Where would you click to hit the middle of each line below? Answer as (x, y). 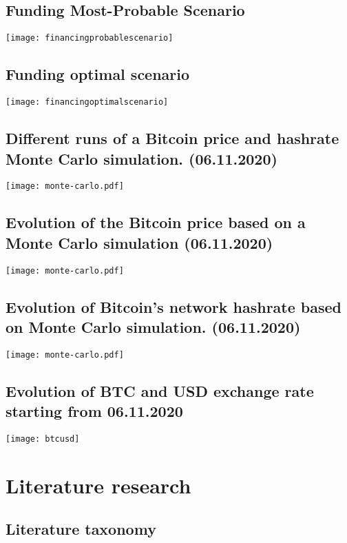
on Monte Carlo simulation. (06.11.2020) (153, 327)
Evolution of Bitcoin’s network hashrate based (173, 306)
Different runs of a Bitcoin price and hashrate (172, 138)
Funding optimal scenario (98, 74)
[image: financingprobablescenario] (90, 38)
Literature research (98, 485)
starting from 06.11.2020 (94, 411)
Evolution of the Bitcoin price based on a (156, 222)
